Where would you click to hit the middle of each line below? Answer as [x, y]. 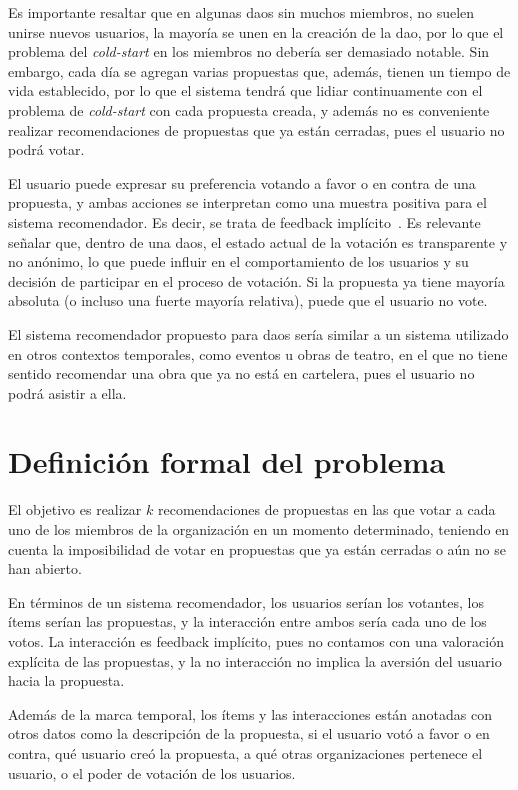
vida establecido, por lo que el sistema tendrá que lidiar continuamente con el [245, 90]
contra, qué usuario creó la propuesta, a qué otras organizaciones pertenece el [245, 752]
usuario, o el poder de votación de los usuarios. [152, 772]
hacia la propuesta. [66, 680]
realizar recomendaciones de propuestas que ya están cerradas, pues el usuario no [256, 129]
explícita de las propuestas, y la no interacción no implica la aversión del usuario [255, 660]
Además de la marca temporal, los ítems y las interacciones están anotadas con [250, 713]
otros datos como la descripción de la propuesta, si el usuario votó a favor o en [249, 733]
